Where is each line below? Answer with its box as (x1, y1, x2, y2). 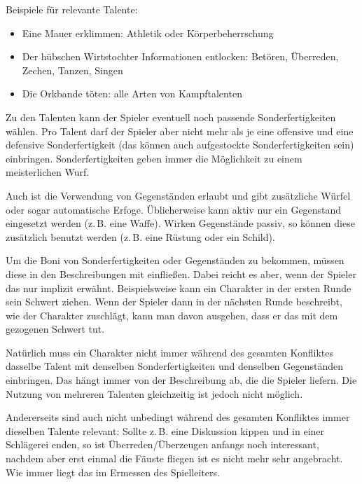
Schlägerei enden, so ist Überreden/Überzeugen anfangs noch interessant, (6, 437, 319, 452)
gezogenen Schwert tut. (6, 321, 105, 336)
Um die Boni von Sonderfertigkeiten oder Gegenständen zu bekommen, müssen (6, 253, 344, 268)
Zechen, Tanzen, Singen (22, 62, 123, 77)
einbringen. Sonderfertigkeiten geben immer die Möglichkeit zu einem (6, 151, 302, 165)
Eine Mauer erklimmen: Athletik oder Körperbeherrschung (22, 25, 274, 40)
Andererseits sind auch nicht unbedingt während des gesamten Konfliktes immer (6, 410, 350, 424)
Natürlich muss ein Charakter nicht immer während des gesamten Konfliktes (6, 345, 333, 359)
